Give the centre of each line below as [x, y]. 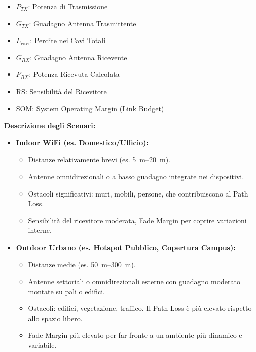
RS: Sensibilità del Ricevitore [61, 91]
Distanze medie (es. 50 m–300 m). [82, 264]
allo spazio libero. [55, 318]
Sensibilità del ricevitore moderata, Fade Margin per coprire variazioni [137, 220]
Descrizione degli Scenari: [50, 125]
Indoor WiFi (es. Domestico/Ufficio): [82, 142]
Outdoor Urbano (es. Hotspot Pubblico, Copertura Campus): [126, 247]
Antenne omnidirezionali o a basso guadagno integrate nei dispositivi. [136, 176]
